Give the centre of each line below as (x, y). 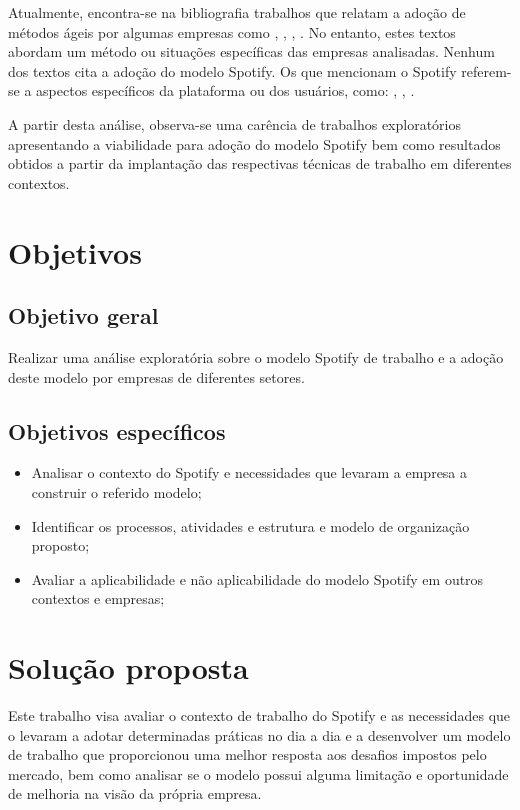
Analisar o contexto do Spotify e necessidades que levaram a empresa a (249, 472)
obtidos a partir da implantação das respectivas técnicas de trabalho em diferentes (260, 163)
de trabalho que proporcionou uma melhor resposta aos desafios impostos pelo (247, 754)
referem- (486, 70)
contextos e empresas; (98, 598)
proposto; (60, 545)
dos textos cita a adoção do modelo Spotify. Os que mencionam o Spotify (232, 70)
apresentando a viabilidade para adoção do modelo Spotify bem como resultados (254, 143)
